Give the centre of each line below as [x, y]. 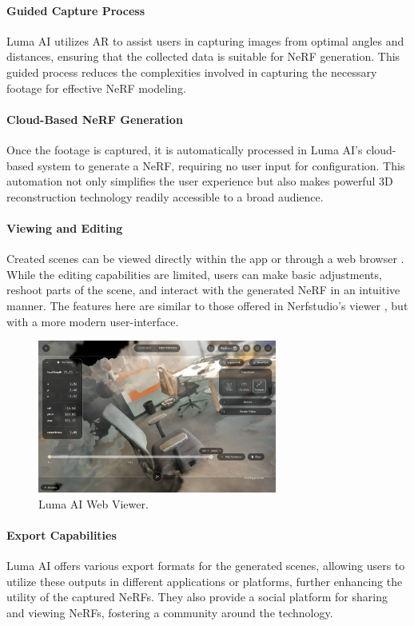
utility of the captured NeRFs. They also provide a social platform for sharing [197, 597]
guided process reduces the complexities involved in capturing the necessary [192, 72]
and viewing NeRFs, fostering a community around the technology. [170, 612]
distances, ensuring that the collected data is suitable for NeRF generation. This [203, 56]
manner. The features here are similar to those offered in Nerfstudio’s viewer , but [207, 305]
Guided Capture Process [76, 10]
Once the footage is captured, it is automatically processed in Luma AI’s [185, 149]
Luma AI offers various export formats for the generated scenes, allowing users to [206, 566]
